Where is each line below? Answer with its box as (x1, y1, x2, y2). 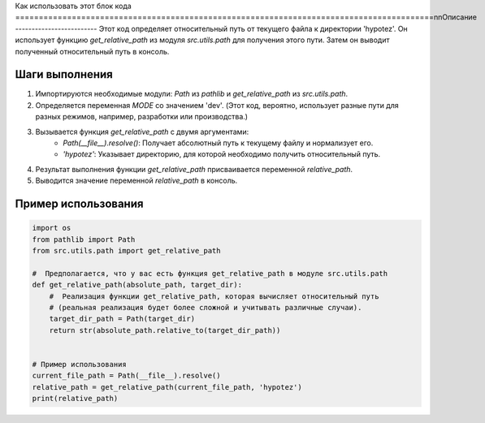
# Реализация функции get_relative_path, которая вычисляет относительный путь (49, 291, 379, 300)
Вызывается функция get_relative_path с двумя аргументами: (35, 127, 249, 136)
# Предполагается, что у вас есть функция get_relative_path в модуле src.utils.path (32, 269, 388, 278)
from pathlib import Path (32, 235, 136, 244)
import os (32, 223, 71, 233)
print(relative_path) (32, 394, 119, 404)
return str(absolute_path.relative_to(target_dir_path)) (49, 326, 281, 335)
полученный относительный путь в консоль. (15, 46, 170, 56)
